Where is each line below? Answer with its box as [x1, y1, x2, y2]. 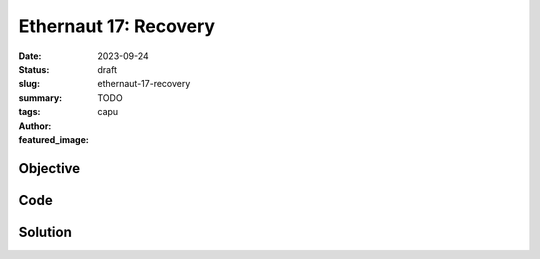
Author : [18, 120, 52, 132]
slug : [18, 78, 40, 90]
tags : [18, 106, 41, 118]
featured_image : [18, 133, 89, 145]
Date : [18, 50, 42, 62]
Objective [18, 160, 81, 177]
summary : [18, 91, 63, 104]
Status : [18, 63, 50, 75]
